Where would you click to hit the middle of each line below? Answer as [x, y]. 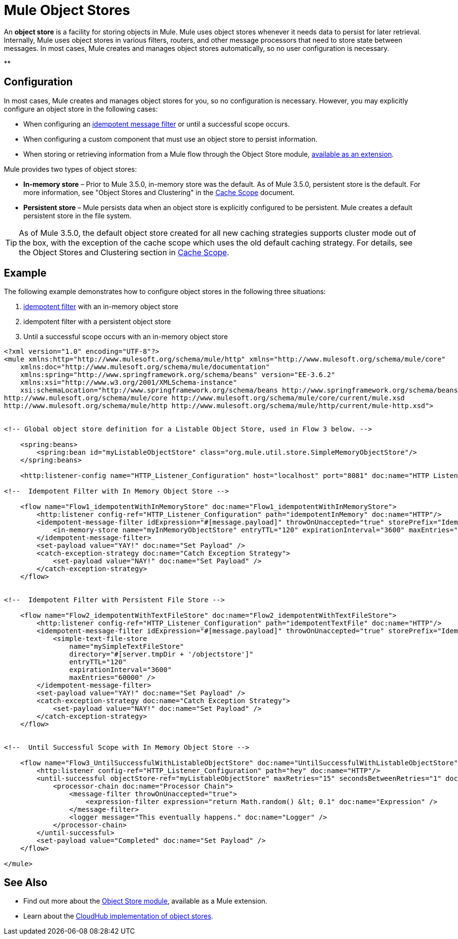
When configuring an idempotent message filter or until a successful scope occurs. [157, 124]
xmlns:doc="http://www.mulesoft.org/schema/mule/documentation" [145, 367]
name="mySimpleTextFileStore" [126, 647]
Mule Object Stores [67, 10]
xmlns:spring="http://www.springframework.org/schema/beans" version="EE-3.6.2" [178, 375]
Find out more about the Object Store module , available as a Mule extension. [145, 901]
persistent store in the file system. [78, 215]
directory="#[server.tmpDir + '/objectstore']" [161, 654]
